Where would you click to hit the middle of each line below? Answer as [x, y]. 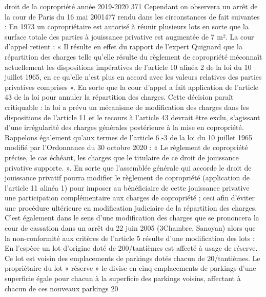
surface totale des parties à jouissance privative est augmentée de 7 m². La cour [129, 36]
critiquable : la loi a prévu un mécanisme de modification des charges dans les [127, 107]
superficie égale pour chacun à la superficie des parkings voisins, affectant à [123, 278]
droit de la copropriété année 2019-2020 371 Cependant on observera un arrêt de [131, 6]
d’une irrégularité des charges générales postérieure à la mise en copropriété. [124, 127]
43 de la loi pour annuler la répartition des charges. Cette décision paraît [119, 97]
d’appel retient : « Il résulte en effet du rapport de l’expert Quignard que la [124, 47]
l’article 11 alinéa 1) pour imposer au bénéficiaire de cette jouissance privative [127, 187]
